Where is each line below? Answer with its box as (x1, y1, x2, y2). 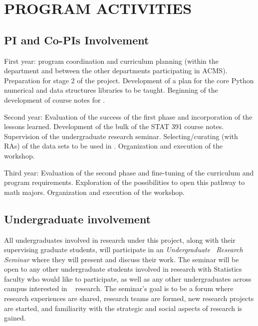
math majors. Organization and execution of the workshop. (4, 186, 185, 197)
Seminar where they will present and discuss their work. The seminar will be (4, 254, 239, 264)
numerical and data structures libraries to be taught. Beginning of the (4, 85, 218, 95)
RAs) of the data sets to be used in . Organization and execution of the (4, 141, 223, 151)
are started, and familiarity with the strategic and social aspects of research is (4, 303, 243, 313)
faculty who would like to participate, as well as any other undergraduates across (4, 273, 252, 284)
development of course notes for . (4, 94, 105, 105)
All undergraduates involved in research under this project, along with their (4, 234, 236, 245)
